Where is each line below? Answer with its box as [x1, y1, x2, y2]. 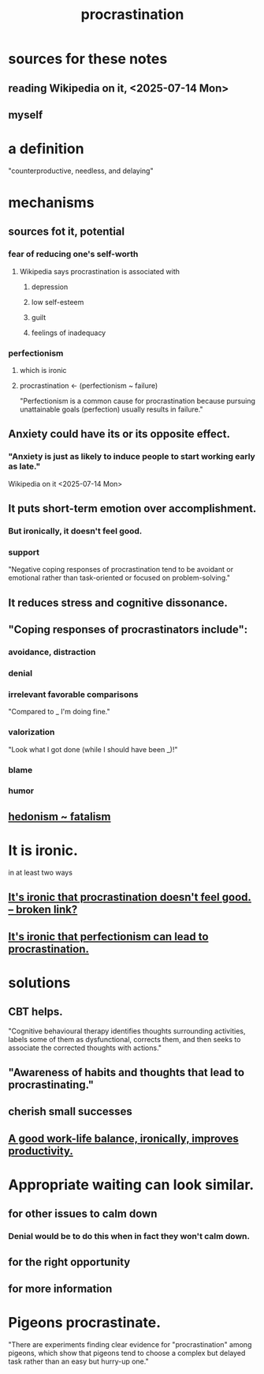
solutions [8, 973, 71, 992]
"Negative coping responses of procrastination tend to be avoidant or [8, 565, 234, 574]
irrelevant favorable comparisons [8, 689, 139, 700]
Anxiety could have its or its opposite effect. [8, 427, 231, 441]
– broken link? [8, 903, 78, 917]
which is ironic [19, 366, 67, 375]
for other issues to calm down [8, 1207, 158, 1221]
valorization [8, 727, 55, 738]
